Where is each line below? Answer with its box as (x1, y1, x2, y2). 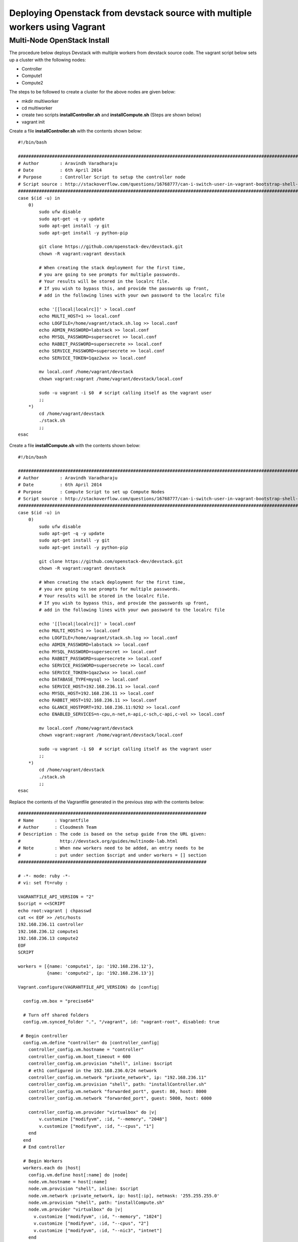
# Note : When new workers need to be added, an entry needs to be (18, 845, 204, 851)
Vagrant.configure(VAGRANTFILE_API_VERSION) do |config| (18, 984, 160, 990)
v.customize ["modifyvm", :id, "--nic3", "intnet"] (33, 1228, 162, 1233)
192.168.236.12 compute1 (18, 929, 78, 934)
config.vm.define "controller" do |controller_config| (23, 1040, 160, 1046)
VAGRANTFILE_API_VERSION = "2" (18, 894, 94, 899)
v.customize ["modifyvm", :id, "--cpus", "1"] (39, 1123, 154, 1129)
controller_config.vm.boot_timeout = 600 (28, 1054, 131, 1059)
